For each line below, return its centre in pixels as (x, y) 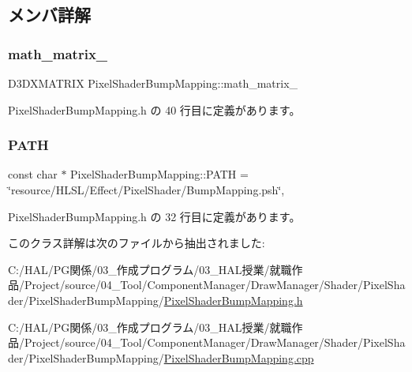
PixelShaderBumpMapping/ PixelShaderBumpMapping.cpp (171, 357)
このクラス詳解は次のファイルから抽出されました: (137, 243)
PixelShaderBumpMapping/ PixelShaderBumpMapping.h (166, 300)
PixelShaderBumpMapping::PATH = (159, 174)
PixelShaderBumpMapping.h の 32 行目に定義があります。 (154, 216)
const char (33, 174)
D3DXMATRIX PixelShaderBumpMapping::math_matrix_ (153, 83)
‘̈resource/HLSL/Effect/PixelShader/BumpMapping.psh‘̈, (146, 190)
